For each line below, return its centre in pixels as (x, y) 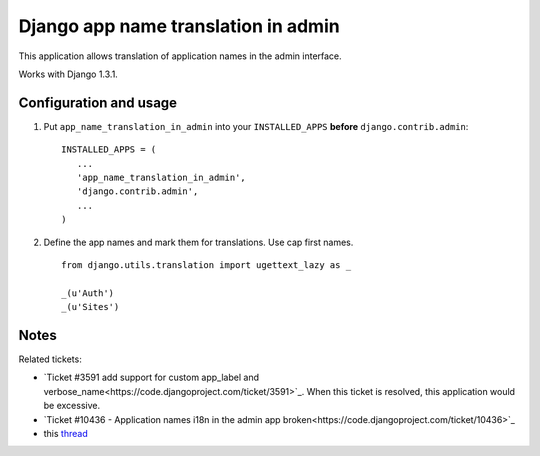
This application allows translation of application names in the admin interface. (180, 56)
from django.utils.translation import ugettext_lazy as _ (206, 264)
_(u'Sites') (90, 307)
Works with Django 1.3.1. (68, 74)
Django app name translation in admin (179, 26)
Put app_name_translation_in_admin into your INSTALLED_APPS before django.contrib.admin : (256, 126)
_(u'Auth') (88, 293)
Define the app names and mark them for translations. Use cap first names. (198, 242)
